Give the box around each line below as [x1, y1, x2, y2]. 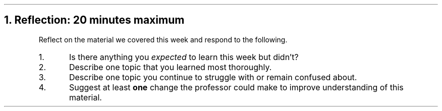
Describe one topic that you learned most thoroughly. [69, 62, 272, 72]
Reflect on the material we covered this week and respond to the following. [38, 35, 288, 44]
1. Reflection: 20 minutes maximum [4, 14, 185, 27]
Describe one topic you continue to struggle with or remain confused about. [69, 72, 357, 82]
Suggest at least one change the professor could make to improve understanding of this [69, 82, 404, 92]
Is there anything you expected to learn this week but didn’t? [69, 51, 299, 62]
